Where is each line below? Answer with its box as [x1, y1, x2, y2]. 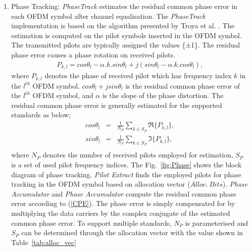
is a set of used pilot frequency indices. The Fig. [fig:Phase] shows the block [11, 159, 242, 169]
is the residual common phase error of [125, 80, 240, 91]
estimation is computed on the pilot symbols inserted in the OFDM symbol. [11, 30, 242, 40]
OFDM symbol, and [32, 90, 94, 100]
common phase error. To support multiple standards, [11, 217, 172, 228]
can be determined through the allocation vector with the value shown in [21, 227, 243, 238]
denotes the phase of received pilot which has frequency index [45, 70, 232, 81]
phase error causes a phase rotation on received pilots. [11, 49, 175, 59]
